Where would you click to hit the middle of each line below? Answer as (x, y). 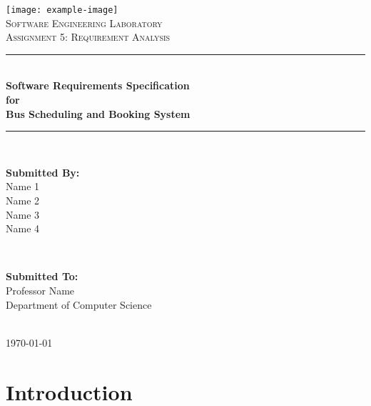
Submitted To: (42, 276)
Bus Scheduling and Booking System (98, 113)
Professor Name (40, 290)
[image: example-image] (62, 10)
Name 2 (23, 200)
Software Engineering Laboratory (84, 23)
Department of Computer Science (79, 304)
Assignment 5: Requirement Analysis (88, 37)
